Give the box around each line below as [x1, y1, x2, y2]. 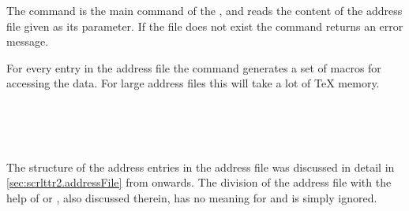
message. [6, 33, 49, 50]
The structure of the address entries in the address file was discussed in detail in [6, 158, 395, 175]
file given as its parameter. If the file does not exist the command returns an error [6, 17, 403, 34]
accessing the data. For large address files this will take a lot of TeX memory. [6, 75, 380, 91]
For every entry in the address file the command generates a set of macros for [6, 59, 381, 76]
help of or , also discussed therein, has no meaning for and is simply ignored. [6, 189, 377, 205]
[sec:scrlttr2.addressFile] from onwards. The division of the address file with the [6, 174, 392, 191]
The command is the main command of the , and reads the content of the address [6, 2, 403, 18]
